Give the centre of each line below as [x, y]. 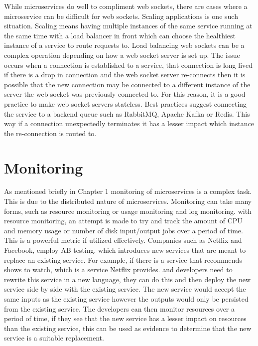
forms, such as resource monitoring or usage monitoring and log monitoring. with [128, 211]
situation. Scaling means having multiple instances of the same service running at [128, 26]
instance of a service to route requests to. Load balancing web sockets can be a [124, 45]
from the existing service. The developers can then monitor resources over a [119, 308]
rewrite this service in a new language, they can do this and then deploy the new [127, 279]
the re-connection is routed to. [50, 133]
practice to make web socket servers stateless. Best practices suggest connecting [126, 103]
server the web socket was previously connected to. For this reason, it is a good [125, 94]
